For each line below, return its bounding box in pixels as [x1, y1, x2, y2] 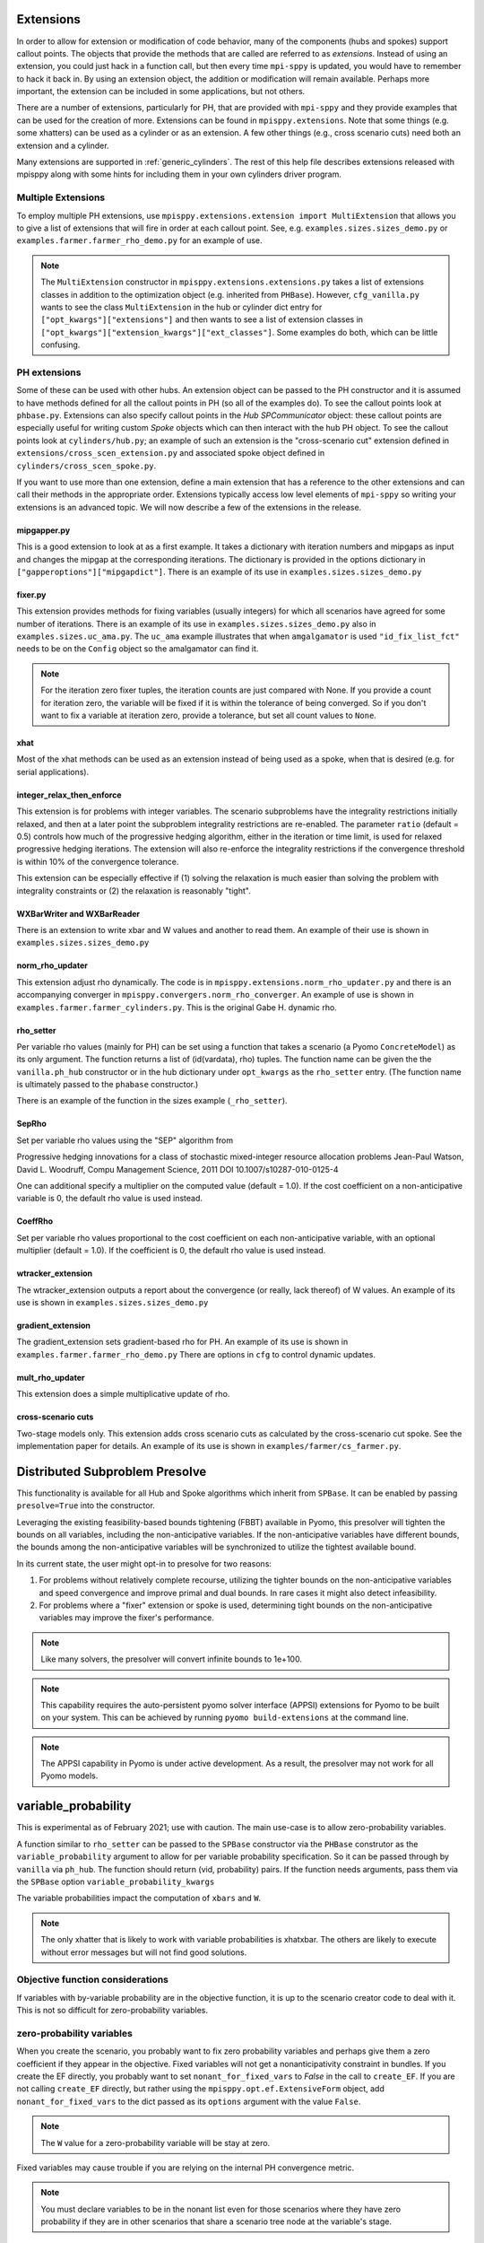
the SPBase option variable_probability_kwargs [16, 1876, 215, 1887]
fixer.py [16, 589, 47, 600]
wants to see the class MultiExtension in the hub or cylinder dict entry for [40, 301, 323, 312]
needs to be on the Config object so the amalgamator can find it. [16, 643, 259, 654]
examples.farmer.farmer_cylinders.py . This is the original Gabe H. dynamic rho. [16, 1001, 338, 1013]
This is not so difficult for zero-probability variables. [16, 2005, 208, 2016]
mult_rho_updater [16, 1372, 85, 1383]
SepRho [16, 1118, 47, 1130]
